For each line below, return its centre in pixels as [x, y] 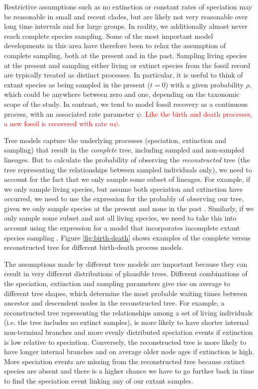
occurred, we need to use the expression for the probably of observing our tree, [124, 198]
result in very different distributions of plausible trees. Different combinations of [126, 273]
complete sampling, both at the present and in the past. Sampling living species [126, 55]
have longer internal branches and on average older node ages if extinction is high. [129, 351]
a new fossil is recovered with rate [56, 123]
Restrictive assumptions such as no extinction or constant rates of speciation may [128, 6]
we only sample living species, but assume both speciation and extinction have [124, 189]
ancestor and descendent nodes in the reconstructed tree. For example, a [114, 303]
